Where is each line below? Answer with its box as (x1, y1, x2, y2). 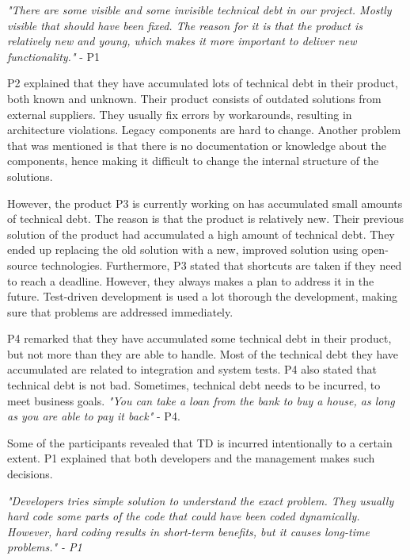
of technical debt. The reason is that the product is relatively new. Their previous (7, 210, 404, 227)
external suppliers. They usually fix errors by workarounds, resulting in (7, 105, 352, 122)
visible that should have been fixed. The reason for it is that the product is (7, 17, 363, 33)
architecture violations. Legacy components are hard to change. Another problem (7, 121, 401, 138)
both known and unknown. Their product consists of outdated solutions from (7, 90, 382, 106)
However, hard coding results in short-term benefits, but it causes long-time (7, 523, 370, 539)
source (7, 256, 38, 273)
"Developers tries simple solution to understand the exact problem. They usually (7, 492, 394, 508)
